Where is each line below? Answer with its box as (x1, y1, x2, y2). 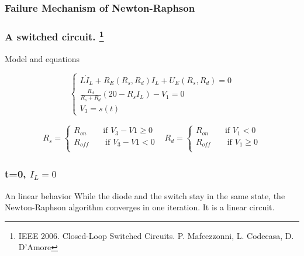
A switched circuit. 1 (5, 28, 104, 44)
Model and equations (5, 52, 80, 64)
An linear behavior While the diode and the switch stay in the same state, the (5, 189, 285, 202)
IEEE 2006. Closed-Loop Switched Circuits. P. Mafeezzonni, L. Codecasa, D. (18, 229, 294, 241)
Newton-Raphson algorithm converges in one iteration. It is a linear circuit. (5, 201, 275, 213)
